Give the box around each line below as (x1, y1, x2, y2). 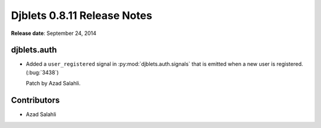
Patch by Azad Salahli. (26, 80, 81, 87)
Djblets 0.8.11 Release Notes (11, 9, 153, 22)
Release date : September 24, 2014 (11, 30, 97, 37)
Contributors (11, 95, 60, 105)
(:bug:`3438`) (26, 69, 59, 76)
